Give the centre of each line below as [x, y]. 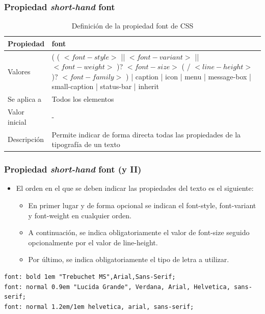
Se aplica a [25, 99]
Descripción [26, 139]
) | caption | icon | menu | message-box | [189, 76]
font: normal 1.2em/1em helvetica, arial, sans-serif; [99, 307]
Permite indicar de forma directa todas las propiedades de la [146, 134]
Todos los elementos [83, 99]
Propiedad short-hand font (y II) [73, 169]
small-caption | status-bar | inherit [105, 86]
